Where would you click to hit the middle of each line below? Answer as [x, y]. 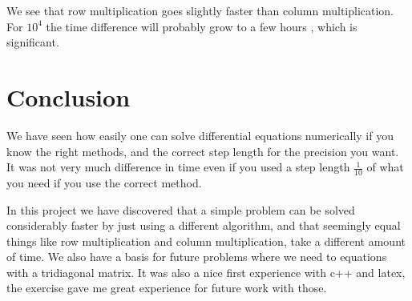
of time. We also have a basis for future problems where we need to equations [197, 257]
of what [385, 167]
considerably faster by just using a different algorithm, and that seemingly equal [204, 225]
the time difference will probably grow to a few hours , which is [202, 26]
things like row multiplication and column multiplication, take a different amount [206, 241]
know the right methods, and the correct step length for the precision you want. [203, 151]
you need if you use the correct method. [104, 182]
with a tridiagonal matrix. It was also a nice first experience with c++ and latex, [206, 272]
